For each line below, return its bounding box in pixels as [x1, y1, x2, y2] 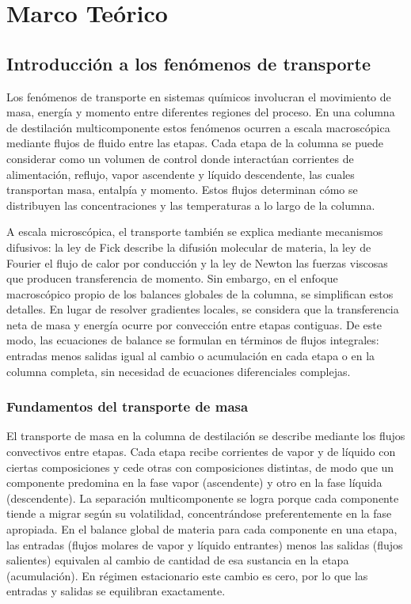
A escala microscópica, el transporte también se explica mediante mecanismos [6, 223, 383, 240]
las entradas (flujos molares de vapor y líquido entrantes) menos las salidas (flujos [6, 536, 403, 553]
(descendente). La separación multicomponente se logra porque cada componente [6, 489, 399, 506]
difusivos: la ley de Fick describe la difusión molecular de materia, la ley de [6, 238, 371, 255]
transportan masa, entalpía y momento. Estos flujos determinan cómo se [6, 181, 358, 198]
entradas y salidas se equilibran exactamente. [6, 583, 226, 599]
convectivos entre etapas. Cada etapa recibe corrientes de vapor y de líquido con [6, 443, 396, 460]
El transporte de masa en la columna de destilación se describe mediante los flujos [6, 427, 405, 444]
